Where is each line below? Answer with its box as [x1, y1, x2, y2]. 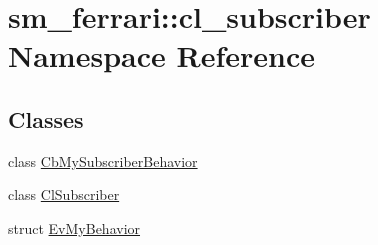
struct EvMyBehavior [8, 217, 141, 238]
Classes [8, 103, 84, 134]
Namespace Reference [8, 35, 315, 76]
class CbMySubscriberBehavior [8, 150, 198, 171]
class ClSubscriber [8, 184, 120, 205]
